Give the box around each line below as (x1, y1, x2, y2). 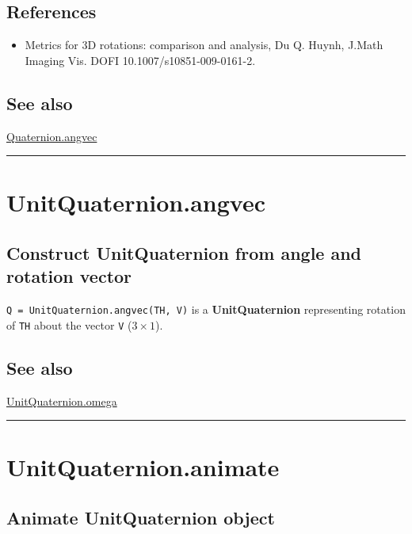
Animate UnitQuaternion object (6, 505, 275, 530)
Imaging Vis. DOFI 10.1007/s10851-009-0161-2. (25, 51, 256, 68)
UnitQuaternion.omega (6, 392, 117, 409)
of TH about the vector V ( (6, 316, 132, 333)
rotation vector (6, 264, 132, 288)
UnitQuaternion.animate (6, 451, 280, 483)
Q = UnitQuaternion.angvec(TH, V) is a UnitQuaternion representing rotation (6, 301, 406, 318)
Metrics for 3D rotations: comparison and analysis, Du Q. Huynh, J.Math (25, 36, 383, 53)
